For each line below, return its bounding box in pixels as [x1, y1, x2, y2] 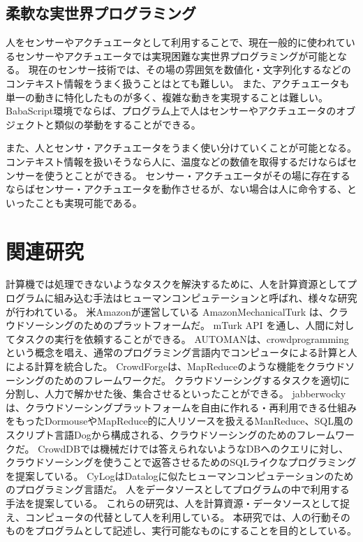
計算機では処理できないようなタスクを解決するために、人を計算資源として [6, 277, 347, 291]
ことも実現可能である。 [34, 195, 142, 210]
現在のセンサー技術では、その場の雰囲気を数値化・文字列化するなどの [28, 62, 351, 77]
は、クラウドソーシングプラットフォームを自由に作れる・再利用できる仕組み [6, 400, 357, 414]
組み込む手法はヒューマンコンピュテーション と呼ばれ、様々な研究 [54, 291, 357, 305]
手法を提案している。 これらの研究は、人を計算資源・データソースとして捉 [6, 495, 350, 510]
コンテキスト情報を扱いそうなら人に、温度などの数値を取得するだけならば [6, 154, 348, 168]
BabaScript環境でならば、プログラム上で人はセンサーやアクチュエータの [6, 103, 336, 118]
